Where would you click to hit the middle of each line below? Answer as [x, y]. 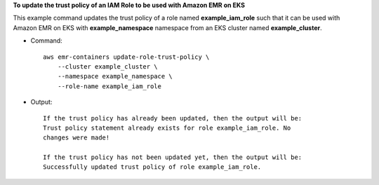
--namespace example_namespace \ [115, 76]
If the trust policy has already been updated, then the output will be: [173, 118]
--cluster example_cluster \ [107, 66]
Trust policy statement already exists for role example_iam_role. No [167, 128]
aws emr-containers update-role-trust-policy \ [126, 57]
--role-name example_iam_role [109, 86]
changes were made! [77, 138]
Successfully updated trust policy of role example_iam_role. [152, 167]
